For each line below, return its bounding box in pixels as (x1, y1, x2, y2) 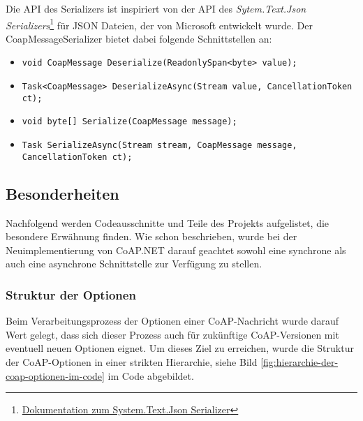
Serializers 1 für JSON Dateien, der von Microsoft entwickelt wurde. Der (6, 15, 313, 32)
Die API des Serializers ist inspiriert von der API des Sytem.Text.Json (6, 1, 306, 15)
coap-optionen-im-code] (6, 368, 105, 383)
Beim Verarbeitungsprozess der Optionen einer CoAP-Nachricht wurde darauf (6, 313, 339, 328)
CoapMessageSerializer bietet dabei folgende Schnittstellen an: (6, 31, 272, 45)
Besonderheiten (6, 182, 119, 204)
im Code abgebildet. (108, 368, 194, 383)
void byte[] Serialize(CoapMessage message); (22, 117, 237, 127)
